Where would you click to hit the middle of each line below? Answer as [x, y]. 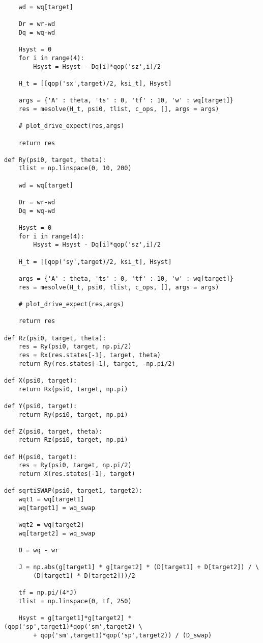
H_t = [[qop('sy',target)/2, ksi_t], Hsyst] [95, 262]
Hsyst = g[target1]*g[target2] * [75, 618]
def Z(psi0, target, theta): [53, 431]
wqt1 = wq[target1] [51, 500]
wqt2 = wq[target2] [51, 525]
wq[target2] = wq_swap [57, 533]
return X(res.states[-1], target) [77, 474]
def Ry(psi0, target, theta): [55, 160]
